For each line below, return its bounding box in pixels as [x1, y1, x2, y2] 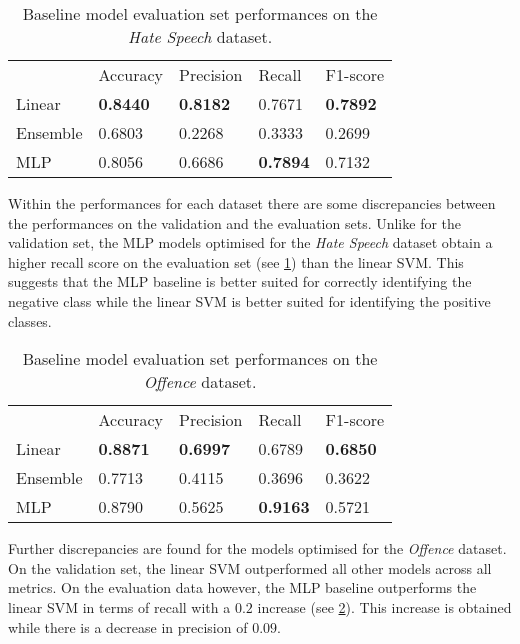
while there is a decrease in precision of [8, 616, 248, 637]
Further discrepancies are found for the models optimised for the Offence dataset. [8, 538, 507, 559]
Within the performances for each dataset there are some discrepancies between [8, 193, 496, 213]
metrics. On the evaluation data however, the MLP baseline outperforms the [8, 577, 477, 598]
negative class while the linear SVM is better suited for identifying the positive [8, 290, 491, 311]
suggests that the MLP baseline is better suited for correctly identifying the [8, 271, 472, 292]
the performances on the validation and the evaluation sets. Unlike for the [8, 212, 462, 233]
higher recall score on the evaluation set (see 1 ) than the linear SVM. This [8, 251, 464, 272]
